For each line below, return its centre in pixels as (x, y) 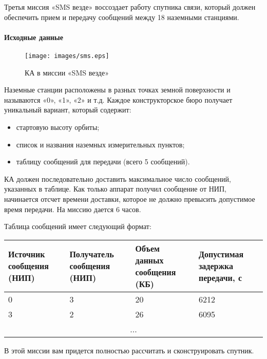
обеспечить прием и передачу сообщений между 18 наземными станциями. (122, 17)
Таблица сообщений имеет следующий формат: (78, 226)
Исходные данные (34, 37)
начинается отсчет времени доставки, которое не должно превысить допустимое (130, 199)
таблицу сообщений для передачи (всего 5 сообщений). (103, 162)
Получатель (92, 254)
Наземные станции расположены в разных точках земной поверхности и (117, 90)
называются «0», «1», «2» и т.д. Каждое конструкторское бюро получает (118, 99)
